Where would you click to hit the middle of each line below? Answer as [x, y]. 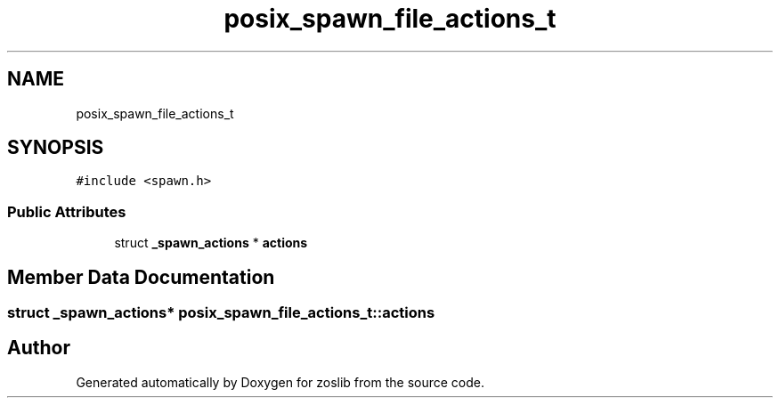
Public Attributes [67, 211]
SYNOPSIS [56, 148]
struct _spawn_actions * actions [211, 243]
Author [39, 348]
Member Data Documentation [141, 277]
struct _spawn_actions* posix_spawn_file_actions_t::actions [221, 313]
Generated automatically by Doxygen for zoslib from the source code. [280, 382]
